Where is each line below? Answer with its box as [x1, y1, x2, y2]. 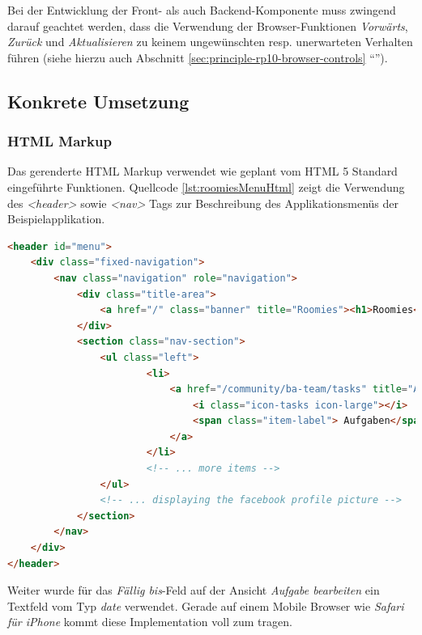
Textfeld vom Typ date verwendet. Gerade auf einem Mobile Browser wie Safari [7, 597, 404, 614]
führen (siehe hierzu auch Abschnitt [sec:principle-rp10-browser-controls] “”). [7, 49, 388, 66]
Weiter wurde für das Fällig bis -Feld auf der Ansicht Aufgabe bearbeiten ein [7, 582, 380, 599]
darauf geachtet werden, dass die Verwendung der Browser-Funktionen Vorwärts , [7, 17, 408, 34]
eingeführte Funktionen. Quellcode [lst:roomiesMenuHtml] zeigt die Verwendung [7, 178, 405, 195]
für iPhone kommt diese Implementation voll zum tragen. [7, 613, 292, 630]
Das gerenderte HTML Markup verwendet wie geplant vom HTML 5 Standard [7, 163, 398, 180]
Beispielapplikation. [7, 210, 105, 227]
